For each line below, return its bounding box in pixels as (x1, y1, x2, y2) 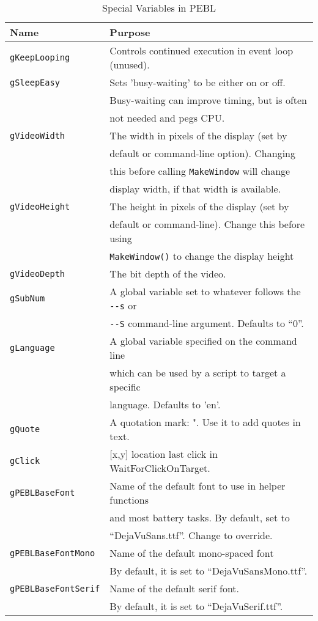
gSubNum (10, 293, 45, 303)
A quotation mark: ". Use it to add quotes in (109, 415, 301, 429)
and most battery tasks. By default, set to (109, 510, 290, 524)
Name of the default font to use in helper (109, 479, 286, 493)
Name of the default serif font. (109, 581, 240, 595)
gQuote (10, 424, 40, 434)
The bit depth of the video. (109, 266, 226, 281)
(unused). (109, 57, 150, 72)
